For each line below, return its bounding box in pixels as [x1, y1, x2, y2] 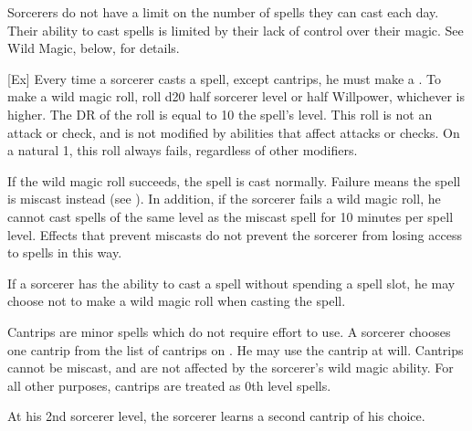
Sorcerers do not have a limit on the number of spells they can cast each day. [7, 3, 439, 21]
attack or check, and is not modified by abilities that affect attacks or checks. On [7, 122, 460, 142]
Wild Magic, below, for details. [7, 38, 180, 58]
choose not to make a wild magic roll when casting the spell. [7, 291, 346, 310]
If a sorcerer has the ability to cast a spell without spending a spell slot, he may [7, 273, 456, 292]
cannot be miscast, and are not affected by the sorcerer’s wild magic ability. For [7, 358, 454, 377]
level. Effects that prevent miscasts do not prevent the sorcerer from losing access [7, 225, 462, 244]
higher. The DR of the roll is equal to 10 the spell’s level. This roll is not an [7, 104, 433, 123]
